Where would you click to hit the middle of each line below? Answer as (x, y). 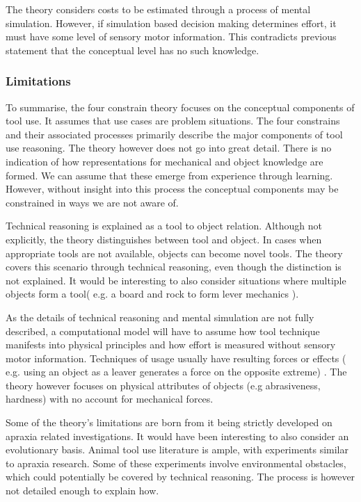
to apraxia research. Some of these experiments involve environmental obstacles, (176, 463)
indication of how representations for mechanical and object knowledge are (165, 161)
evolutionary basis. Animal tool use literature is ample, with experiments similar (177, 450)
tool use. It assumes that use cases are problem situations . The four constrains (173, 121)
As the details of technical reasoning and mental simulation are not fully (160, 317)
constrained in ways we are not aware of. (92, 202)
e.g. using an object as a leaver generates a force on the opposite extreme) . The (176, 372)
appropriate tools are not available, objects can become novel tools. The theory (174, 253)
